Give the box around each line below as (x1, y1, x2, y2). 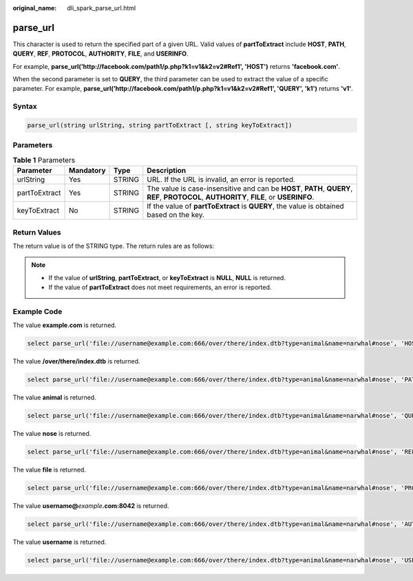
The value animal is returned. (12, 393, 96, 402)
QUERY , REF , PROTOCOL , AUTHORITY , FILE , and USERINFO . (12, 50, 189, 58)
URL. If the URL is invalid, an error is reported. (147, 175, 296, 184)
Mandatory (69, 166, 106, 176)
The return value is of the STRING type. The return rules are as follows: (12, 242, 215, 250)
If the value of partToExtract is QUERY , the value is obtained (147, 202, 344, 211)
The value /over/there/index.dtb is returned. (12, 357, 140, 366)
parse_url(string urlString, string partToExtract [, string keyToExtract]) (27, 121, 293, 129)
